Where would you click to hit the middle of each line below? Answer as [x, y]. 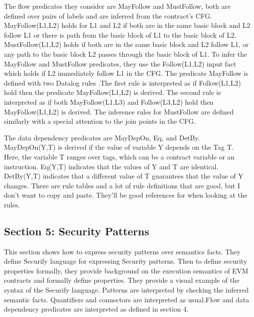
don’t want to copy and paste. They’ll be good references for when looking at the [126, 195]
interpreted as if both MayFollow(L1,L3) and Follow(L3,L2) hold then [109, 102]
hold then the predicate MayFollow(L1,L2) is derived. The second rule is [113, 92]
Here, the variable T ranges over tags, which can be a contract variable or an [119, 156]
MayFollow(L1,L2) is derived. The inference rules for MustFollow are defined [119, 111]
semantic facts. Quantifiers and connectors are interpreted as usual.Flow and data [127, 299]
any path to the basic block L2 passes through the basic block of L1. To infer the [126, 54]
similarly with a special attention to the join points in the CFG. [100, 121]
